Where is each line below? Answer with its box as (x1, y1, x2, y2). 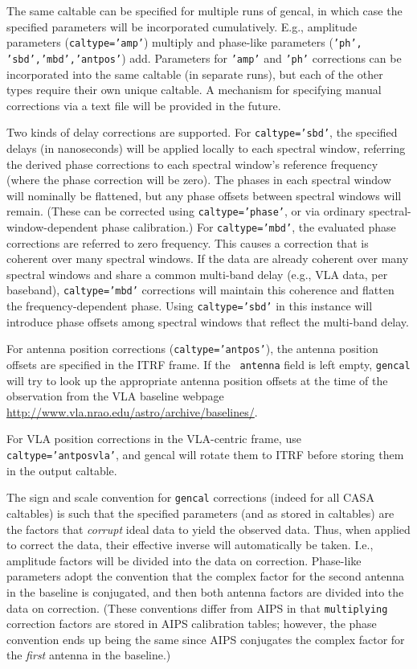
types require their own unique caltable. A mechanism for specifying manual (6, 81, 382, 98)
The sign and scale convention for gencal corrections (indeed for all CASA (6, 489, 374, 506)
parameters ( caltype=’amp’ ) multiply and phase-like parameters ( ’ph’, (6, 34, 362, 51)
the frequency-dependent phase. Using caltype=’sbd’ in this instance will (6, 298, 373, 314)
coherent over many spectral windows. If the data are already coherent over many (6, 250, 409, 267)
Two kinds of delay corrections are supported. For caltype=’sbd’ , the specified (6, 124, 398, 141)
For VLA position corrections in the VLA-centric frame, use (6, 430, 301, 447)
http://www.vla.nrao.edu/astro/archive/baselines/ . (6, 403, 258, 420)
